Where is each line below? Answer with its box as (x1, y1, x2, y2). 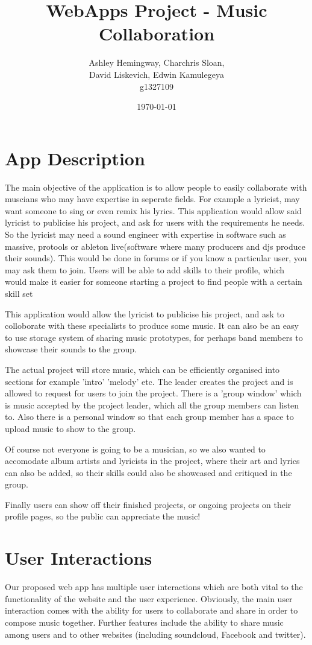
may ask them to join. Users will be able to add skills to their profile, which (5, 263, 285, 276)
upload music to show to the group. (5, 422, 136, 434)
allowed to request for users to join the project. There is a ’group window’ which (5, 387, 302, 399)
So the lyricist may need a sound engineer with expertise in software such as (5, 228, 286, 240)
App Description (5, 145, 145, 170)
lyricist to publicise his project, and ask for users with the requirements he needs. (5, 216, 305, 229)
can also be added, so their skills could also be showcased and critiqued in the (5, 466, 292, 478)
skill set (5, 287, 33, 299)
